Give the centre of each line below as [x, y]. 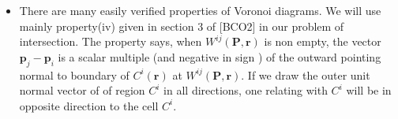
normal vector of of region [82, 90]
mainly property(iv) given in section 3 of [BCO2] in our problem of [182, 26]
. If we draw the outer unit [306, 74]
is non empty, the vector [323, 41]
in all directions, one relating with [246, 90]
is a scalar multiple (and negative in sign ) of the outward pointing [220, 56]
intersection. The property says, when [111, 41]
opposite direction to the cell [89, 105]
